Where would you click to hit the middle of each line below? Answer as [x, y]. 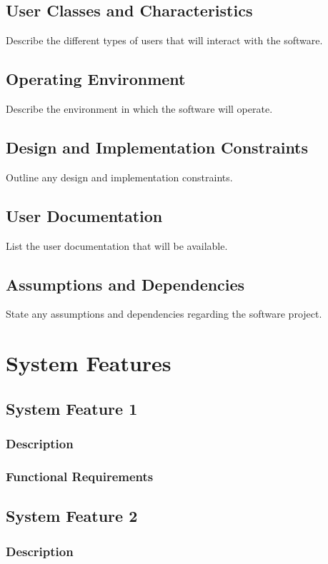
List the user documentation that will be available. [117, 245]
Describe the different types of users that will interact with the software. [164, 40]
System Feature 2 [72, 516]
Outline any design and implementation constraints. [119, 177]
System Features [89, 363]
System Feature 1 [72, 408]
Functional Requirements [80, 476]
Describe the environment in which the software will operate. [139, 109]
